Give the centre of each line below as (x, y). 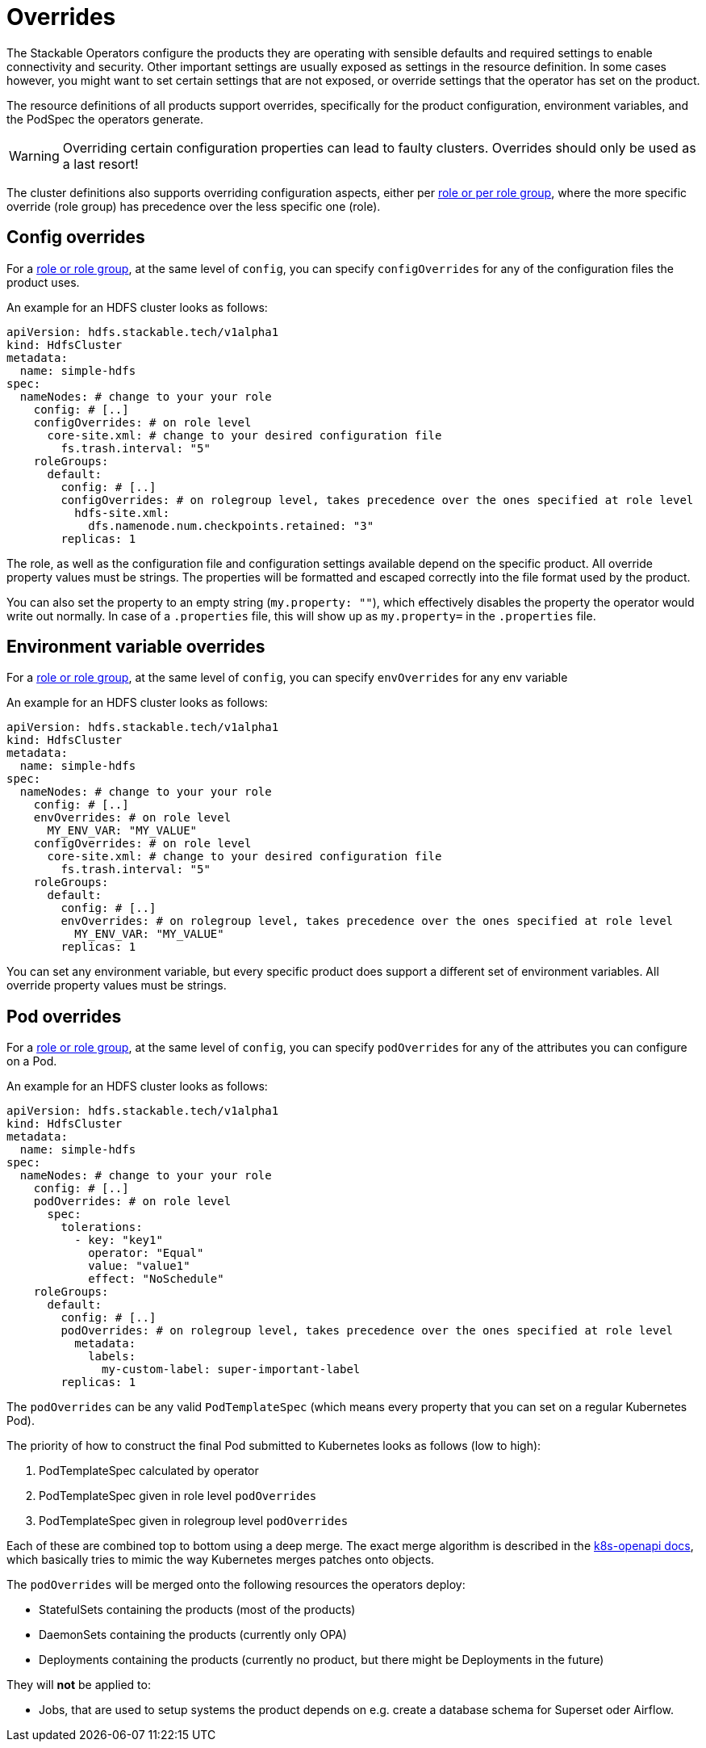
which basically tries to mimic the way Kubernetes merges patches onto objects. (221, 1560)
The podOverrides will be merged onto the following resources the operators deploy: (236, 1585)
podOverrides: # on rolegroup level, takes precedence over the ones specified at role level (367, 1331)
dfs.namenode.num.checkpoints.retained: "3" (231, 525)
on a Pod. (32, 1061)
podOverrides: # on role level (132, 1202)
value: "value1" (139, 1266)
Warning (34, 155)
